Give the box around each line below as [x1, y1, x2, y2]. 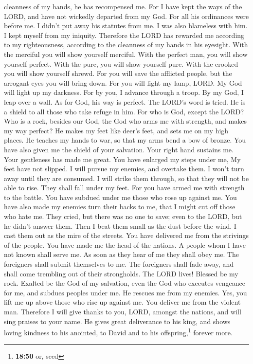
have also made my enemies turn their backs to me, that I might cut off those [4, 201, 235, 212]
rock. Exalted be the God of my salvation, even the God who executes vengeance [4, 278, 245, 288]
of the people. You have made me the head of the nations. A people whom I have [4, 239, 246, 250]
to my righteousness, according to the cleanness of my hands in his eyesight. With [4, 39, 248, 50]
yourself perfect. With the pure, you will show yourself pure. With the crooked [4, 58, 238, 69]
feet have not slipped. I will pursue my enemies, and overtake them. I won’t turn [4, 164, 244, 174]
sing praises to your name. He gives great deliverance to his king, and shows [4, 316, 231, 326]
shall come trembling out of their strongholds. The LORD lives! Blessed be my [4, 268, 238, 278]
